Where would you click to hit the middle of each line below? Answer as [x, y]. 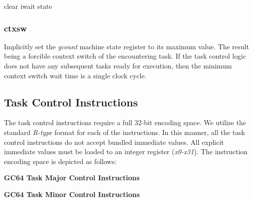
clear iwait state [28, 6]
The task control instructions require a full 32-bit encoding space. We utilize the [125, 122]
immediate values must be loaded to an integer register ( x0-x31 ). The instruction [126, 151]
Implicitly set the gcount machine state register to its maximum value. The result [126, 46]
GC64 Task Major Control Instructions [72, 178]
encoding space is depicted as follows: [60, 161]
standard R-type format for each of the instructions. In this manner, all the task [125, 132]
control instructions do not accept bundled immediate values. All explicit [114, 142]
